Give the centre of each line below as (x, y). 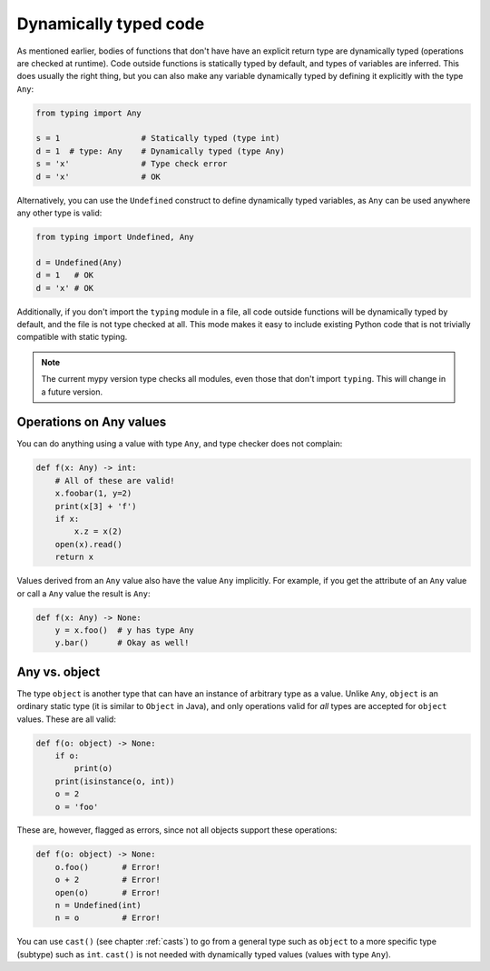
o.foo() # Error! (108, 867)
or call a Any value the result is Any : (83, 593)
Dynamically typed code (111, 24)
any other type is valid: (59, 213)
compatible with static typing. (72, 337)
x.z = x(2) (98, 531)
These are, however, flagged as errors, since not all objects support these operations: (177, 830)
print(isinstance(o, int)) (115, 781)
